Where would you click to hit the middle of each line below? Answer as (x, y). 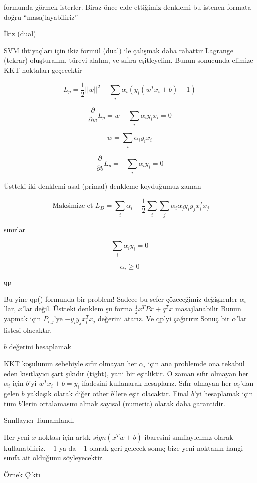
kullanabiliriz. (25, 448)
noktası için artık (65, 437)
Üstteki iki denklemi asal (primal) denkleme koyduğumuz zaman (103, 186)
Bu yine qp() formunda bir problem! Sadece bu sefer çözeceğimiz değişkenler (121, 299)
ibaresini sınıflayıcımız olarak (189, 437)
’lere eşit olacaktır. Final (151, 394)
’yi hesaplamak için (223, 394)
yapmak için (23, 319)
